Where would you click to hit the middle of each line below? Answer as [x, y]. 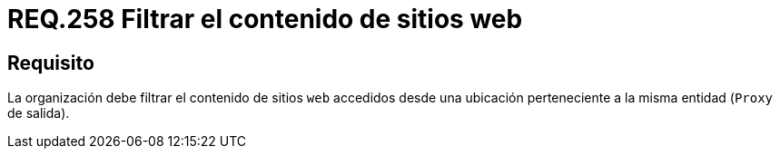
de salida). [39, 113]
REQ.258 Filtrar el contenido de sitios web [265, 19]
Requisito [51, 63]
